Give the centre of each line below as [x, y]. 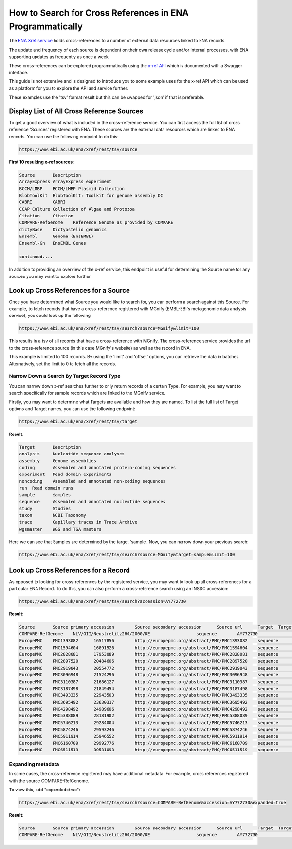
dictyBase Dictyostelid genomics [63, 229]
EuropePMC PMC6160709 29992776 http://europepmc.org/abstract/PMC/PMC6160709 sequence [149, 743]
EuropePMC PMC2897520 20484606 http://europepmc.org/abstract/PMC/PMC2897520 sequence [149, 661]
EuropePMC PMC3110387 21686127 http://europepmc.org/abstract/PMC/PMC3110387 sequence [149, 682]
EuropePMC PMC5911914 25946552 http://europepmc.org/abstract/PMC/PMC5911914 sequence [149, 736]
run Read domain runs [46, 488]
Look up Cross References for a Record [69, 570]
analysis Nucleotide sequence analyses [72, 454]
